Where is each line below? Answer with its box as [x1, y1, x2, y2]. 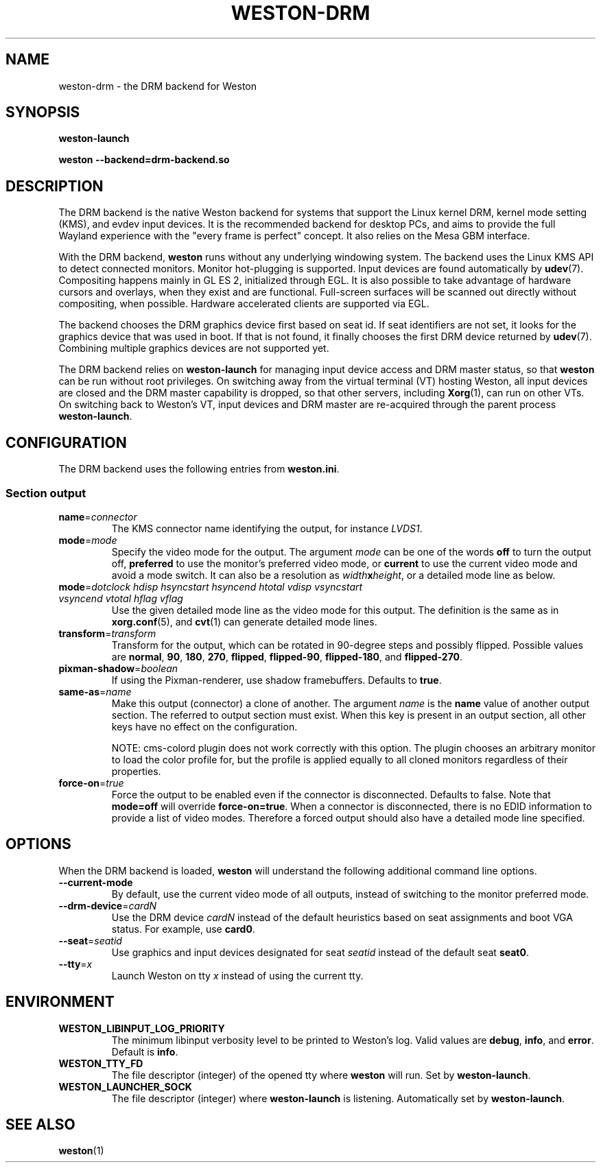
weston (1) [58, 1145, 104, 1157]
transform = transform [58, 627, 156, 639]
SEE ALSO [5, 1115, 75, 1133]
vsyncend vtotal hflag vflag [58, 592, 183, 604]
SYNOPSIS [5, 104, 80, 121]
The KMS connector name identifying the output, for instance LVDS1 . [111, 522, 423, 534]
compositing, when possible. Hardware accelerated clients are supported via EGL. [58, 298, 429, 310]
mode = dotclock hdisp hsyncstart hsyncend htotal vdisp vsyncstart [58, 580, 363, 593]
